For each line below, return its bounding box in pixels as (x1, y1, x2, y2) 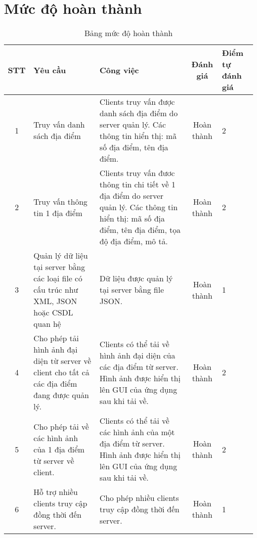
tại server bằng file (99, 284, 164, 296)
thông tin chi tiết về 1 (99, 179, 175, 190)
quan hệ (33, 318, 61, 330)
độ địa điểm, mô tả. (99, 235, 168, 247)
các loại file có (33, 272, 83, 284)
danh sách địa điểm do (99, 107, 178, 119)
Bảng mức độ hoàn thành (84, 27, 173, 39)
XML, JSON (33, 295, 77, 307)
